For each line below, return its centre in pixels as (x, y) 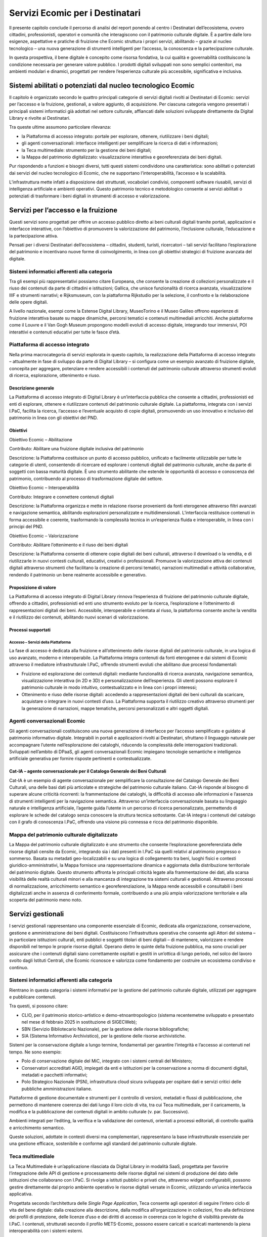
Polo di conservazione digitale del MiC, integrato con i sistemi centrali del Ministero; (107, 1061)
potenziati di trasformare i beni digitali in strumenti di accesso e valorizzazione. (90, 196)
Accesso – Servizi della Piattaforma (40, 642)
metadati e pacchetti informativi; (54, 1075)
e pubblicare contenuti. (33, 997)
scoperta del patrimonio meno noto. (46, 900)
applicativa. (21, 1194)
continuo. (19, 967)
